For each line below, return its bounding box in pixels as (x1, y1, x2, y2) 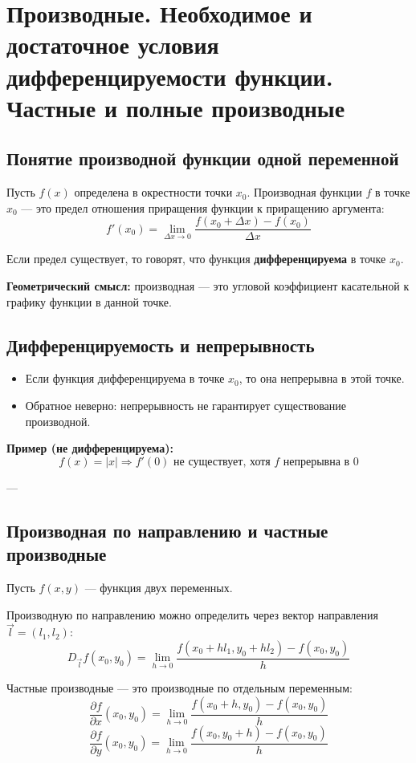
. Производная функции (247, 184, 362, 201)
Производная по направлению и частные (6, 517, 328, 542)
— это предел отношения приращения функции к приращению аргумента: (21, 199, 385, 216)
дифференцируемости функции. (6, 59, 333, 92)
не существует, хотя (173, 456, 271, 468)
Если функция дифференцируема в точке (25, 370, 225, 387)
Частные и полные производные (6, 91, 345, 124)
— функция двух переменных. (84, 578, 233, 595)
